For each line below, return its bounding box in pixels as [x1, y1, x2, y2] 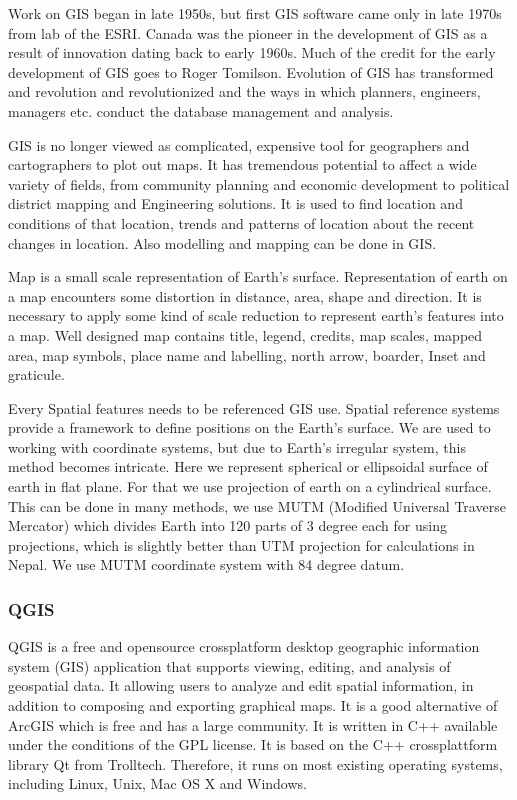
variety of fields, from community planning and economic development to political [8, 173, 510, 194]
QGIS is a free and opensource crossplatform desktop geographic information [8, 636, 480, 657]
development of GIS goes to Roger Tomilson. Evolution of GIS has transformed [8, 61, 494, 82]
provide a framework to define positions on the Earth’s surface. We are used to [8, 417, 491, 438]
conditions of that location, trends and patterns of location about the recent [8, 212, 475, 233]
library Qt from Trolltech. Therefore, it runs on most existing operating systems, [8, 753, 503, 774]
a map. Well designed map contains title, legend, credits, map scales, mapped [8, 324, 483, 345]
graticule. [8, 364, 65, 385]
